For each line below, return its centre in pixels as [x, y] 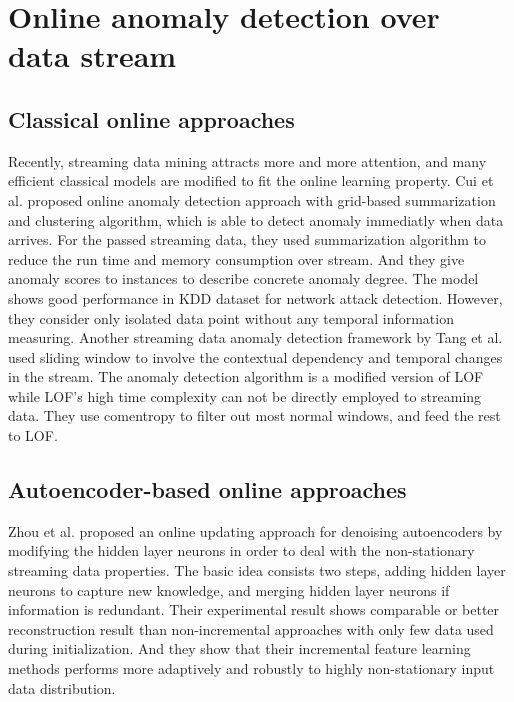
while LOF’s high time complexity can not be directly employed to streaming [245, 395]
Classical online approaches [151, 118]
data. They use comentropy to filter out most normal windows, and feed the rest [254, 415]
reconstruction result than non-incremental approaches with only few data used [251, 628]
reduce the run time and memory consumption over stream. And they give [236, 258]
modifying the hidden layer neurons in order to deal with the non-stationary [241, 550]
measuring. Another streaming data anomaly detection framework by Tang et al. [255, 337]
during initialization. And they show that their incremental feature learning [239, 648]
